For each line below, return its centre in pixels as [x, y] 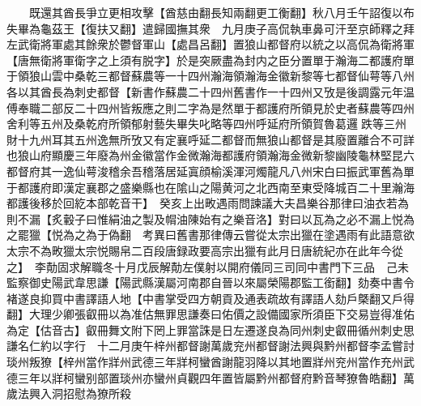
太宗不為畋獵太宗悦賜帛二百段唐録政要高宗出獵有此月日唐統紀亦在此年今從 [205, 250]
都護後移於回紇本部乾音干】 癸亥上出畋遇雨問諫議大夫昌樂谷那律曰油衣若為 [208, 203]
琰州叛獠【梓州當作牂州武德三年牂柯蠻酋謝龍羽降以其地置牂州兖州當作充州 [205, 362]
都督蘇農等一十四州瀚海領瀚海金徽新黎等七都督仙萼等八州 [261, 76]
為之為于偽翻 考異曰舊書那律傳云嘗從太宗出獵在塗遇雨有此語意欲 [238, 235]
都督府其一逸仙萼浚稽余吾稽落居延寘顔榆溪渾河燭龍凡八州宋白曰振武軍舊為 [205, 171]
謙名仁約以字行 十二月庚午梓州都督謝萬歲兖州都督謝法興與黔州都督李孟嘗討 [210, 346]
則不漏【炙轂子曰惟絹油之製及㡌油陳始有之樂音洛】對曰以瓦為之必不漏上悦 [205, 218]
